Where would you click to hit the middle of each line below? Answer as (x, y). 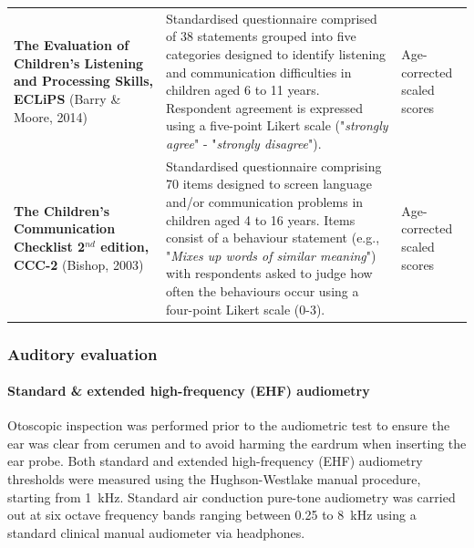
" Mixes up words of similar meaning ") (271, 255)
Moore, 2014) (51, 116)
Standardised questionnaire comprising (274, 165)
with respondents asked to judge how (269, 273)
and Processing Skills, (83, 81)
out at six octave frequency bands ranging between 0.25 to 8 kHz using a (212, 515)
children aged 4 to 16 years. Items (261, 219)
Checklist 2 (50, 246)
